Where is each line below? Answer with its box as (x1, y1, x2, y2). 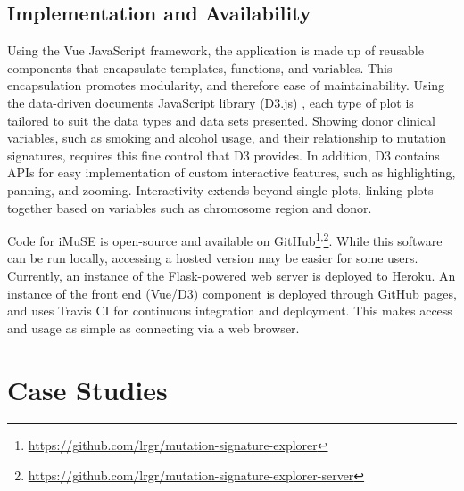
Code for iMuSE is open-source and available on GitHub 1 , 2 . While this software (7, 229, 443, 250)
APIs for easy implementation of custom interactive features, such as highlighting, (7, 163, 456, 182)
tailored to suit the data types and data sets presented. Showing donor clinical (7, 110, 436, 129)
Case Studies (7, 371, 168, 407)
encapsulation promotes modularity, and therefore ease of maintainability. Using (7, 76, 445, 94)
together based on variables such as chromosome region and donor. (7, 198, 372, 217)
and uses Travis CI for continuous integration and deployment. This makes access (7, 301, 452, 320)
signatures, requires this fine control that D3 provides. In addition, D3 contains (7, 145, 440, 164)
